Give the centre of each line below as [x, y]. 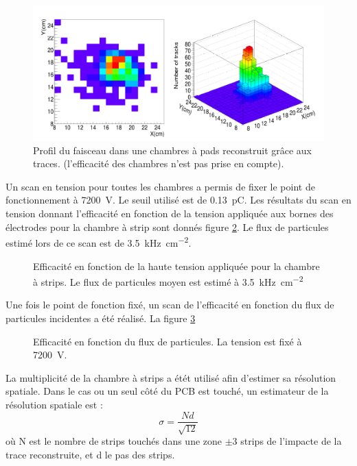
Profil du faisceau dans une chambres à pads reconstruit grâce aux [172, 150]
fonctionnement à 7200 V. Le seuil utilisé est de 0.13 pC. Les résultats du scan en [178, 200]
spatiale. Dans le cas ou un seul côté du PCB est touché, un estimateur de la [167, 391]
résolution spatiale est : [54, 404]
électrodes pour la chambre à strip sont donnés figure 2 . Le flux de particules [167, 226]
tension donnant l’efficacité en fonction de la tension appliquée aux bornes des [170, 213]
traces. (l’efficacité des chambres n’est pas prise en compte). [159, 163]
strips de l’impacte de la [291, 440]
